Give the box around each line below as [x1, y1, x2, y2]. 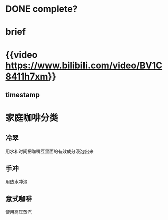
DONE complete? [5, 3, 78, 15]
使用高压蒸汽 [5, 209, 32, 215]
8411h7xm [5, 70, 48, 82]
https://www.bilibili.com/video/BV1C [5, 60, 162, 71]
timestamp [5, 90, 40, 99]
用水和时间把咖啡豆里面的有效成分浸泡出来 [5, 148, 94, 154]
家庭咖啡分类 [5, 112, 59, 124]
